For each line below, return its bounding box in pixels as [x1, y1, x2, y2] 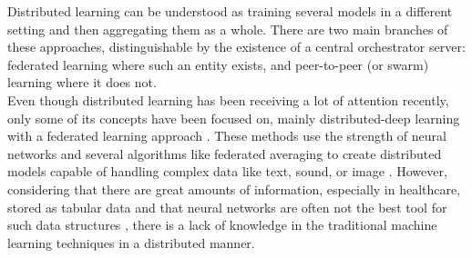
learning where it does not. [7, 73, 157, 92]
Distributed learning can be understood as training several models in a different [7, 2, 453, 20]
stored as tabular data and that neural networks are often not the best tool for [7, 197, 447, 216]
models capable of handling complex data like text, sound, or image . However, [7, 162, 447, 181]
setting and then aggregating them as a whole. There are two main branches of [7, 19, 448, 38]
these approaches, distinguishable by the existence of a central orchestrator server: [7, 37, 466, 56]
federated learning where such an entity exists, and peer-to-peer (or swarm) [7, 55, 429, 74]
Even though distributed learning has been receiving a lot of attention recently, [7, 90, 449, 109]
